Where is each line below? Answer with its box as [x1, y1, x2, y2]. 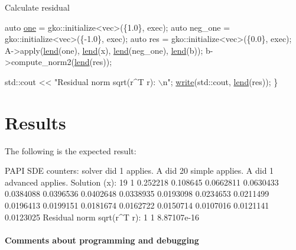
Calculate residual [5, 1, 70, 13]
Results [5, 110, 66, 134]
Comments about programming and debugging [5, 233, 199, 246]
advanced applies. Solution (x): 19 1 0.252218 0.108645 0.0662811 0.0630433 [5, 176, 279, 188]
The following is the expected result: [5, 144, 136, 157]
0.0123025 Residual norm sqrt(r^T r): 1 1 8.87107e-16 [5, 210, 200, 223]
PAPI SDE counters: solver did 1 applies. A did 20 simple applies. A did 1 [5, 164, 274, 177]
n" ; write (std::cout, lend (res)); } [162, 75, 278, 87]
